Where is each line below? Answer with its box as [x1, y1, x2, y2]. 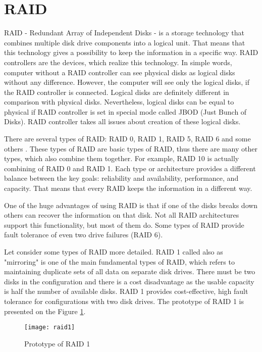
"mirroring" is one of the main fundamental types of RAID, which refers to [4, 256, 235, 267]
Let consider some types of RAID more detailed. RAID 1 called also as [4, 246, 223, 257]
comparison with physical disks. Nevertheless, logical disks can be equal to [4, 96, 234, 107]
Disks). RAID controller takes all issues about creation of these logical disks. [4, 116, 241, 127]
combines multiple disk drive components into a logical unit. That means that [4, 37, 245, 47]
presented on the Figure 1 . [4, 306, 86, 316]
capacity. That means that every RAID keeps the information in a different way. [4, 183, 252, 193]
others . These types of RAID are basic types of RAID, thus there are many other [4, 143, 257, 154]
